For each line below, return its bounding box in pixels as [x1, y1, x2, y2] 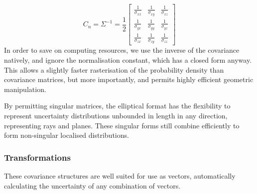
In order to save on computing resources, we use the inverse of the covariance [4, 45, 240, 55]
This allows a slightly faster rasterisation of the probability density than [4, 64, 224, 75]
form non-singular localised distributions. [4, 130, 129, 140]
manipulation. [4, 84, 46, 94]
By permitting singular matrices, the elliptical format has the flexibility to [4, 100, 231, 111]
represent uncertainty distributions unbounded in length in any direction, [4, 110, 228, 120]
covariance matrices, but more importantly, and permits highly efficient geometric [4, 74, 254, 85]
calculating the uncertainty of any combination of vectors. [4, 180, 181, 191]
